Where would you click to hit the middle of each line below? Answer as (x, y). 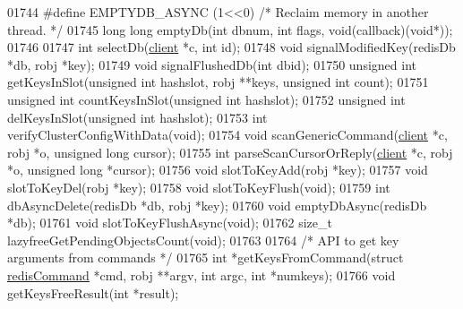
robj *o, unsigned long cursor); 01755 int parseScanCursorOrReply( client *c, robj (230, 152)
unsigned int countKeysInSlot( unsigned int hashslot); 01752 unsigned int (206, 99)
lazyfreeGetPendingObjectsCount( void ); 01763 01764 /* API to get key (203, 240)
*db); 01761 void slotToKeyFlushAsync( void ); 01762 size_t (170, 223)
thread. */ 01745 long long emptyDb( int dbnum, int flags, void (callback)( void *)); (230, 29)
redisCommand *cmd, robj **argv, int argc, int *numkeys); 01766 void (201, 275)
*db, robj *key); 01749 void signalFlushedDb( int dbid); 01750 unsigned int (212, 64)
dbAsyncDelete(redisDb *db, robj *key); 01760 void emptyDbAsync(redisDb (217, 205)
